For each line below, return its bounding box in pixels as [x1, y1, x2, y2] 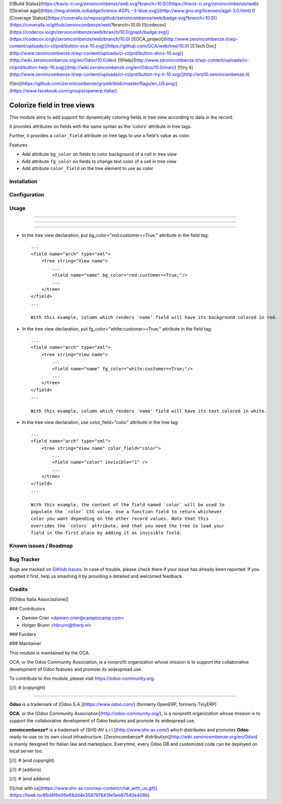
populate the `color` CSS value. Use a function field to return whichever [31, 509, 222, 515]
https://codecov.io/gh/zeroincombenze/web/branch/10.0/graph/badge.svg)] [11, 29, 169, 35]
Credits [9, 586, 28, 593]
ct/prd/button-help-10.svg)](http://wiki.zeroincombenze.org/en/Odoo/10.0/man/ [9, 64, 175, 70]
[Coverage [9, 15, 32, 21]
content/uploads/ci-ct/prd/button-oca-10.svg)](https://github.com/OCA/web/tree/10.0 [9, 43, 188, 49]
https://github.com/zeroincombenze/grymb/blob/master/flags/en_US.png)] [22, 81, 178, 87]
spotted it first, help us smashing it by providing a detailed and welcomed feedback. [9, 573, 183, 579]
